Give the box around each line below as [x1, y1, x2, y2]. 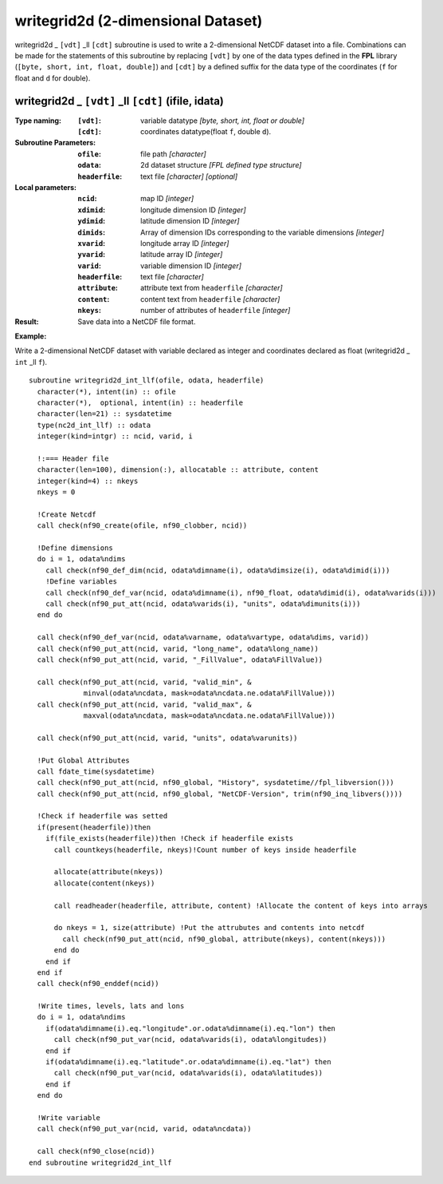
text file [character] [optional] [140, 172, 238, 181]
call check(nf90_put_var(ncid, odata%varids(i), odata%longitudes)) [53, 1035, 327, 1044]
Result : [14, 316, 39, 327]
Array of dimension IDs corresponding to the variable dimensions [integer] [140, 228, 384, 237]
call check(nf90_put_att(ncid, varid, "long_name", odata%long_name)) [37, 643, 319, 653]
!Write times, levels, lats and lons [37, 1002, 185, 1011]
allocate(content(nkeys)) [53, 878, 155, 888]
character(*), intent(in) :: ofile [37, 387, 177, 396]
